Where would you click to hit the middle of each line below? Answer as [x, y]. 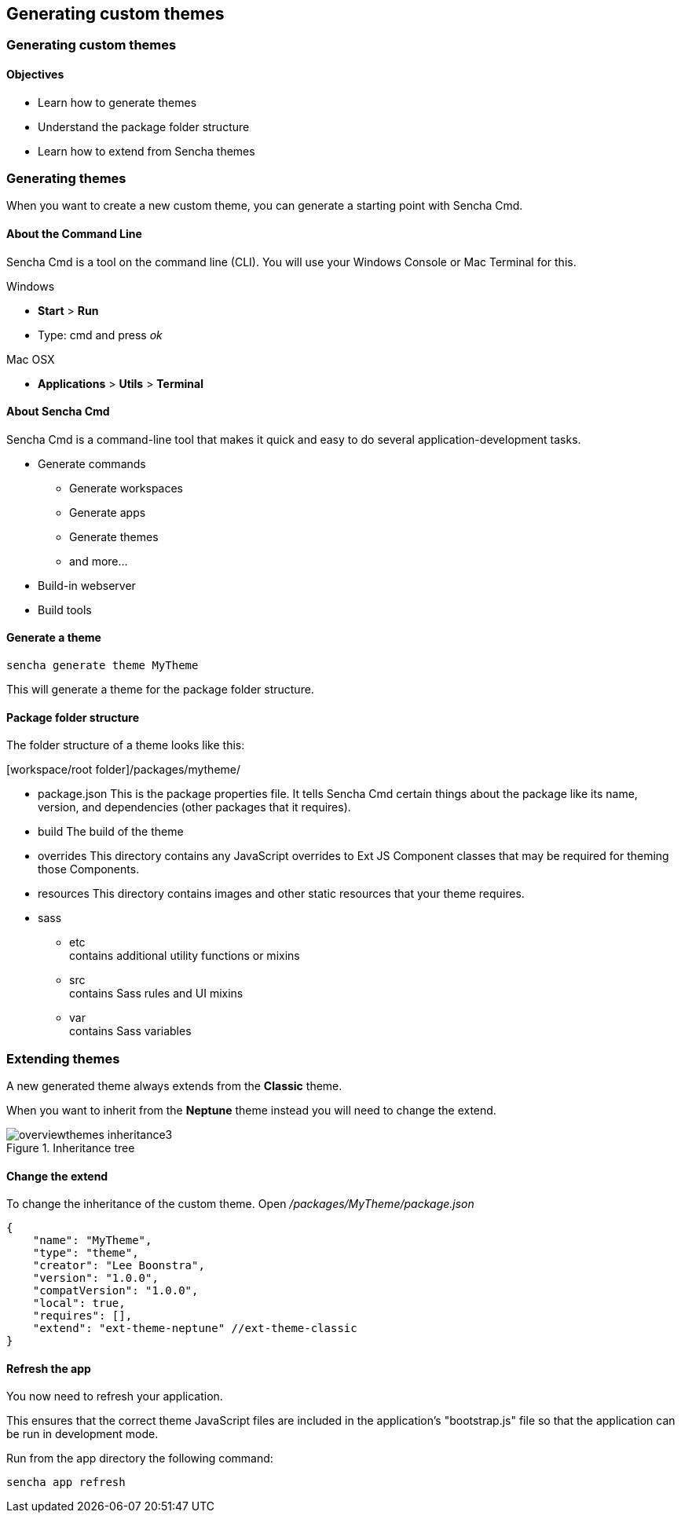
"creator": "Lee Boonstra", [119, 1266]
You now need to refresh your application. [115, 1396]
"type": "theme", [86, 1253]
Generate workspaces [126, 488]
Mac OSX [31, 359]
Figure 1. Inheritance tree [71, 1148]
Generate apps [108, 512]
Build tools [65, 609]
